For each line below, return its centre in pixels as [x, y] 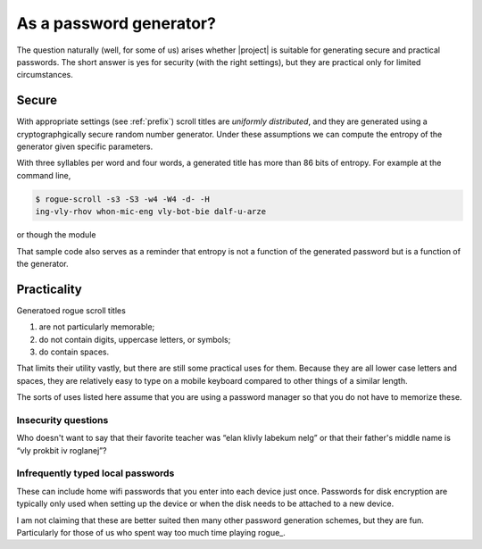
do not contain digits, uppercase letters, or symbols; [135, 339]
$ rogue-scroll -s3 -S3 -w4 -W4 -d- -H [122, 199]
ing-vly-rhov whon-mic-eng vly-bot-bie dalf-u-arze [151, 212]
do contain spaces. [74, 352]
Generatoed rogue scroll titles [71, 310]
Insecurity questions [62, 420]
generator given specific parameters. [85, 146]
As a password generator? [116, 23]
